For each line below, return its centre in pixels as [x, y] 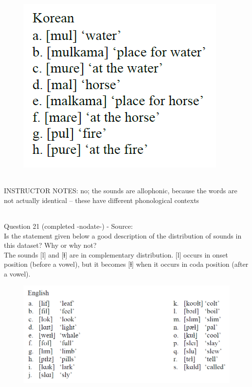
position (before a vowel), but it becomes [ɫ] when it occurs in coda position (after [126, 264]
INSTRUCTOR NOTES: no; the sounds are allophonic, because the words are [121, 191]
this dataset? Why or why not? [50, 245]
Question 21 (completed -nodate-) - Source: [68, 226]
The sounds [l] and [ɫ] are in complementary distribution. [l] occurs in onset [116, 254]
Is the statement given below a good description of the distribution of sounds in [123, 235]
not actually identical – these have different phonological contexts [102, 200]
